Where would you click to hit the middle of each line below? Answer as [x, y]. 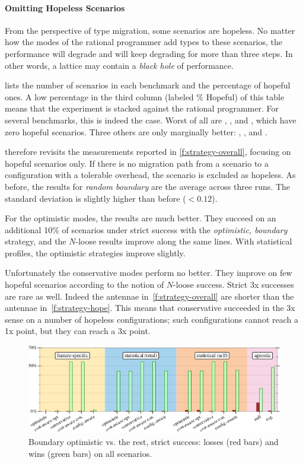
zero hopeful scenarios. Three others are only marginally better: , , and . [136, 131]
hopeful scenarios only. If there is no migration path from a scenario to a [137, 163]
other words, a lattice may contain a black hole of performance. [119, 65]
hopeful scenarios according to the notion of [84, 285]
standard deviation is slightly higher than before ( [95, 198]
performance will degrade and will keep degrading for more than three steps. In [149, 53]
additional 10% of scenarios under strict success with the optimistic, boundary [146, 229]
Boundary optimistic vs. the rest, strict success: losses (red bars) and [154, 442]
